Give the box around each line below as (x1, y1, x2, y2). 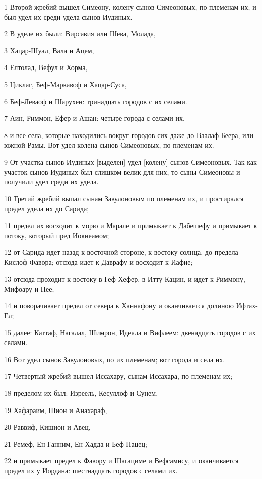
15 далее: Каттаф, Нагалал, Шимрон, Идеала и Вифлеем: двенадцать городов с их (4, 327, 256, 337)
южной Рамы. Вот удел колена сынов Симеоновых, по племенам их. (4, 140, 214, 150)
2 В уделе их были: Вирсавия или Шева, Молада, (4, 28, 156, 39)
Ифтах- (236, 300, 258, 311)
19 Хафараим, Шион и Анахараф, (4, 404, 107, 415)
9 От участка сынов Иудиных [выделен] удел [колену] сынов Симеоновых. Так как (4, 156, 257, 167)
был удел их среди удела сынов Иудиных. (4, 11, 133, 22)
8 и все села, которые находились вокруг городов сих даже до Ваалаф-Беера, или (4, 129, 254, 140)
